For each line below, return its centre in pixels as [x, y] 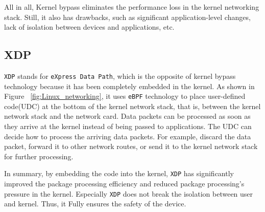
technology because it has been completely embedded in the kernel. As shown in [129, 86]
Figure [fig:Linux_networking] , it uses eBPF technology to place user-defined [125, 96]
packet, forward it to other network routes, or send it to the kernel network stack [131, 146]
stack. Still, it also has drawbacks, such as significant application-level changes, [127, 17]
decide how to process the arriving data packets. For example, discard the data [128, 136]
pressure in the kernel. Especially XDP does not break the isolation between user [129, 193]
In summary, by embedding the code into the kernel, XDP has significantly [119, 173]
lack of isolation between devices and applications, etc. [89, 27]
